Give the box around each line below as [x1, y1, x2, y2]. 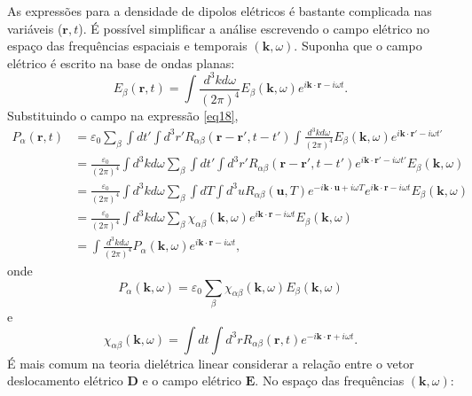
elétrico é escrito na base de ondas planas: [7, 53, 235, 72]
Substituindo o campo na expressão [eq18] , [7, 106, 239, 125]
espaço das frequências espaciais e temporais [7, 36, 248, 55]
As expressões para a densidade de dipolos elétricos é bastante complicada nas [7, 2, 432, 19]
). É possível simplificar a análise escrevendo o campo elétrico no [78, 19, 430, 37]
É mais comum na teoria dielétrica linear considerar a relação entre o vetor [7, 353, 414, 372]
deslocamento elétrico [7, 371, 123, 390]
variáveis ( [7, 19, 63, 37]
